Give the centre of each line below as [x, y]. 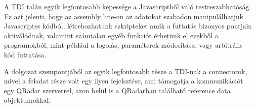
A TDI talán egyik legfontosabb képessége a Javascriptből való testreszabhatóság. [128, 6]
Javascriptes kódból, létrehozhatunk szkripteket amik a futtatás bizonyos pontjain [128, 26]
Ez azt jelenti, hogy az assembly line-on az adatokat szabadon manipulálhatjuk [124, 16]
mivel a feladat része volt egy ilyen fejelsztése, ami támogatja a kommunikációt [124, 81]
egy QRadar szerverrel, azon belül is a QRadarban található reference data [117, 90]
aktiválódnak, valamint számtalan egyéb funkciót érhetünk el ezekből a [111, 35]
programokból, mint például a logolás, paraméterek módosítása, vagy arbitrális [123, 45]
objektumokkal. [27, 100]
